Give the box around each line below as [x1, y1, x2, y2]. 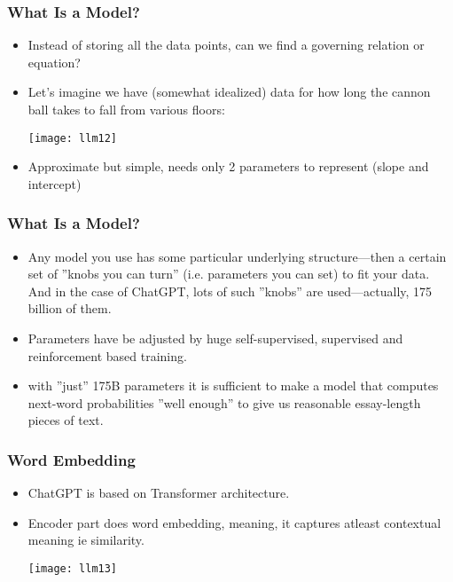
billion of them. [27, 299, 112, 318]
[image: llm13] [27, 562, 118, 575]
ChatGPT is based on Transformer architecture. [27, 484, 290, 502]
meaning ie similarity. [27, 531, 144, 549]
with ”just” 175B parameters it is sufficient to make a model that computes [27, 376, 439, 395]
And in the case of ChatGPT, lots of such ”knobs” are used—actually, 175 [27, 281, 433, 300]
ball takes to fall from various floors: [27, 100, 225, 118]
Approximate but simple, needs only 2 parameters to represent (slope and [27, 157, 429, 176]
